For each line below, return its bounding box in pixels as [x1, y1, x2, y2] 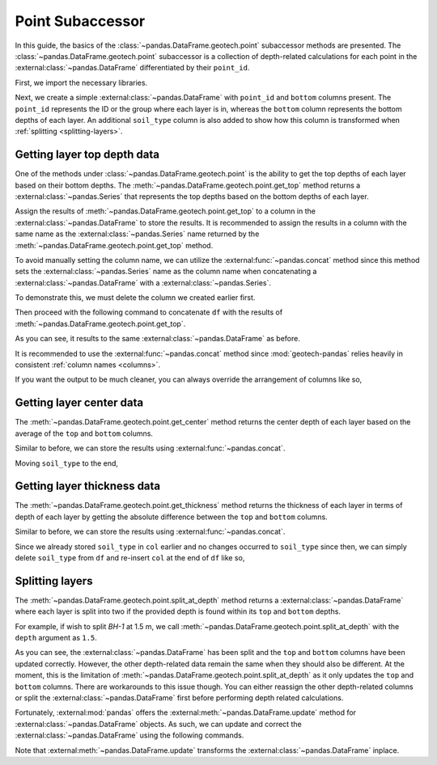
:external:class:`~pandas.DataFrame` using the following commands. [15, 730, 244, 740]
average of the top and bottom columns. [15, 429, 154, 438]
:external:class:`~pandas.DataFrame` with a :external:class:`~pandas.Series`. [15, 277, 271, 287]
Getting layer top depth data [15, 148, 160, 162]
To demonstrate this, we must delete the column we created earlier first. [15, 293, 256, 302]
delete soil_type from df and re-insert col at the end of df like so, [15, 552, 245, 562]
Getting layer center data [15, 396, 144, 410]
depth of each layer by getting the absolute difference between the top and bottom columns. [15, 512, 328, 522]
